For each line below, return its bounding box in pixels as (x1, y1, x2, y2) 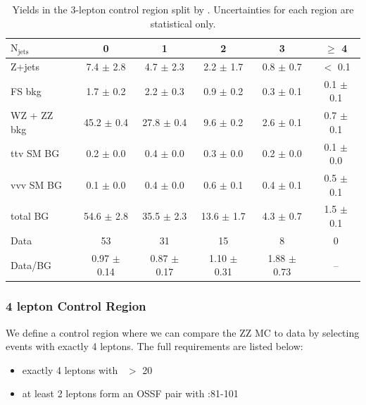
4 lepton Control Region (6, 297, 146, 315)
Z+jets (11, 58, 39, 73)
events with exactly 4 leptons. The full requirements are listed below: (6, 339, 303, 354)
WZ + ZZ (11, 108, 53, 123)
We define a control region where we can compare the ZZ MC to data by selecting (6, 325, 360, 339)
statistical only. (150, 15, 216, 30)
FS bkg (11, 83, 42, 98)
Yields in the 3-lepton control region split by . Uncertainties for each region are (12, 2, 354, 16)
